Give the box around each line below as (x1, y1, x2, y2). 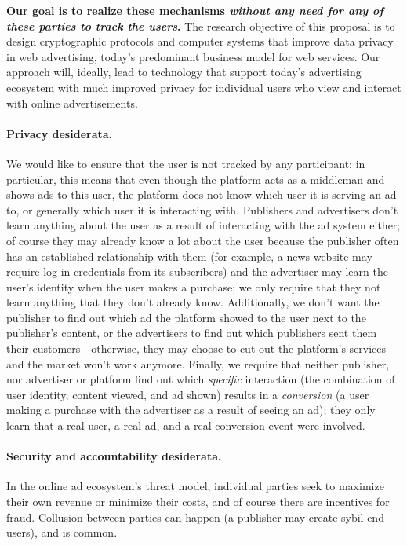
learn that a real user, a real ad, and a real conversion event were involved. (6, 417, 365, 434)
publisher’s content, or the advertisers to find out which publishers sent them (6, 324, 377, 341)
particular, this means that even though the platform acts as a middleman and (6, 170, 385, 187)
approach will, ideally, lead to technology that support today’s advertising (6, 64, 362, 80)
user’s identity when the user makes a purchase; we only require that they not (6, 278, 381, 295)
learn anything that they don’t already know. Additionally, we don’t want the (6, 294, 380, 310)
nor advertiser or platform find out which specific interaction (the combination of (6, 371, 395, 387)
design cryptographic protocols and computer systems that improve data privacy (6, 33, 394, 49)
